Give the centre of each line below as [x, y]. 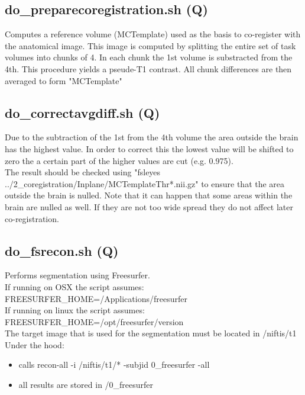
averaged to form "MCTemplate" [64, 80]
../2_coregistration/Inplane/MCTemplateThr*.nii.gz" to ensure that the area [145, 183]
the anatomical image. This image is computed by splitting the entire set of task [150, 45]
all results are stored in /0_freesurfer [86, 385]
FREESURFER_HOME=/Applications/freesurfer [96, 298]
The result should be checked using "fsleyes [83, 172]
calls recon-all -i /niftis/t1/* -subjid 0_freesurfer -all [114, 365]
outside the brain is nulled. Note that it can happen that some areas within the [149, 195]
